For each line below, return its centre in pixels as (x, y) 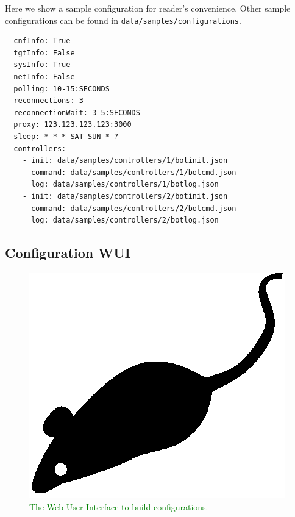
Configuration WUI (68, 253)
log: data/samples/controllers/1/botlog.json (125, 184)
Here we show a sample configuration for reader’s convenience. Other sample (148, 8)
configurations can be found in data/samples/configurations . (123, 20)
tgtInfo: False (44, 53)
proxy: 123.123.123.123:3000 (73, 125)
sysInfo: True (42, 65)
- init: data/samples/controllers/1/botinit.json (125, 161)
